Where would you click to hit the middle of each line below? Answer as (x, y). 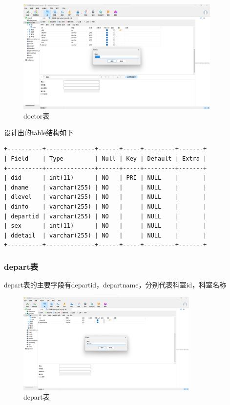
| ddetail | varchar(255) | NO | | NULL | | (105, 235)
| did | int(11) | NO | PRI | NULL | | (105, 178)
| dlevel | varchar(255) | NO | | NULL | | (105, 197)
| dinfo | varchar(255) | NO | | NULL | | (105, 206)
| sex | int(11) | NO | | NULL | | (105, 226)
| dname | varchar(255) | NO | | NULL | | (105, 187)
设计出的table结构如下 (39, 132)
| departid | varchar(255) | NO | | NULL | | (105, 216)
